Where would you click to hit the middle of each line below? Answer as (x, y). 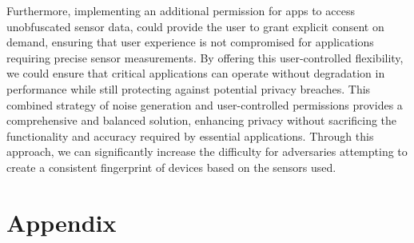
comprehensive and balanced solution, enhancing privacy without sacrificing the (202, 120)
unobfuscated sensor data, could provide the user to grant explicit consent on (195, 26)
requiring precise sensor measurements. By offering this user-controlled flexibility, (205, 57)
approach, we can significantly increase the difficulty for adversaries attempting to (207, 151)
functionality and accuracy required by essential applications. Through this (190, 135)
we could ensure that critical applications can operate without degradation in (196, 73)
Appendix (62, 222)
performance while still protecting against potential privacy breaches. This (189, 88)
